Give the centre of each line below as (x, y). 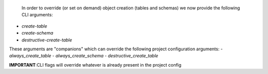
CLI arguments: (37, 15)
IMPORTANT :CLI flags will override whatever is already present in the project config (95, 65)
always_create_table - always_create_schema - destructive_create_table (84, 56)
